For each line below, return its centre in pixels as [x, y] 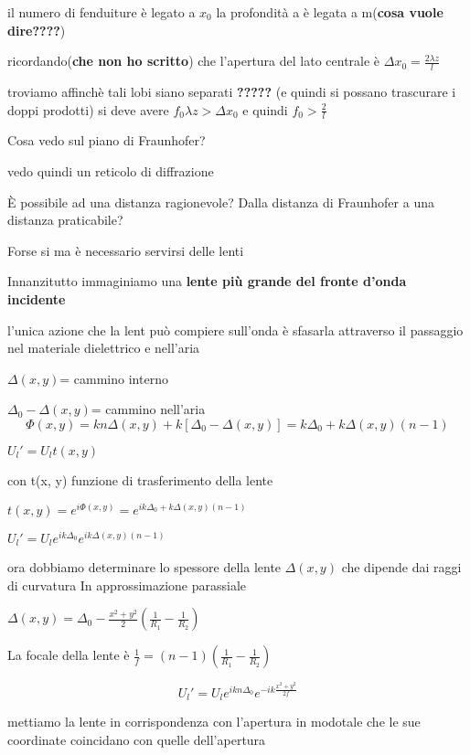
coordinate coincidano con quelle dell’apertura [137, 740]
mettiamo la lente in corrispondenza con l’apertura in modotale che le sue [214, 722]
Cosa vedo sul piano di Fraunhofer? [107, 140]
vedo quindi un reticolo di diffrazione [111, 171]
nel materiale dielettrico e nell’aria [104, 348]
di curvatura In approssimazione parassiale [127, 585]
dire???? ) [37, 30]
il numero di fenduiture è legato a [101, 12]
